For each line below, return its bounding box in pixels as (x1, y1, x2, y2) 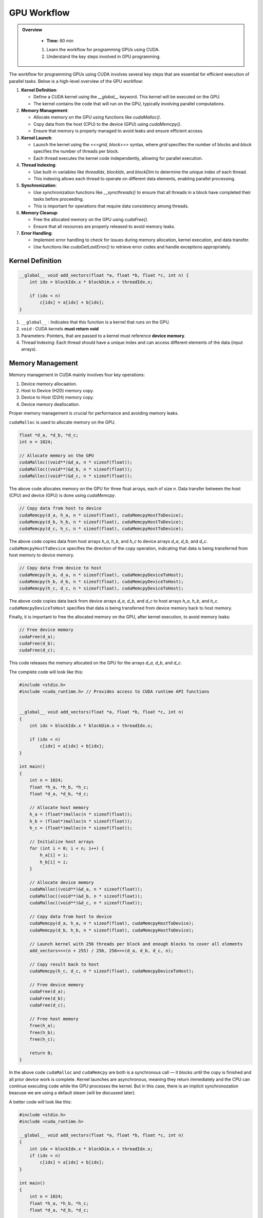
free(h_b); (29, 1029, 56, 1035)
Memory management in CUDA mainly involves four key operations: (9, 372, 145, 378)
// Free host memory (29, 1016, 79, 1022)
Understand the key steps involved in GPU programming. (46, 54, 161, 59)
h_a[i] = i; (39, 853, 68, 858)
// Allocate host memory (29, 804, 89, 810)
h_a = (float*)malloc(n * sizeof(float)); (29, 812, 132, 817)
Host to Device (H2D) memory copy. (21, 388, 94, 394)
